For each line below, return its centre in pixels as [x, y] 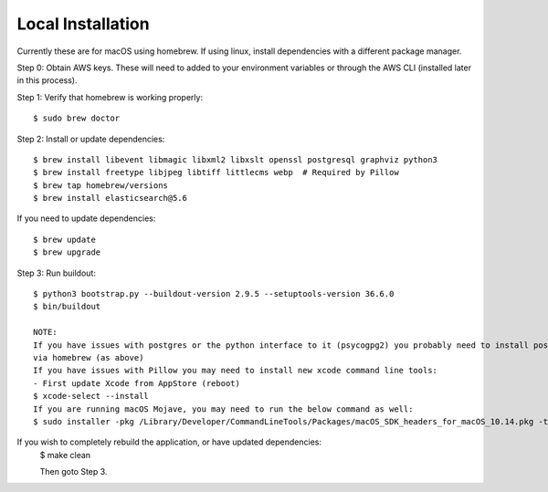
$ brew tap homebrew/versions [101, 185]
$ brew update [64, 239]
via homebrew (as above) [89, 357]
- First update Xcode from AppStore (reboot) [137, 383]
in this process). [47, 80]
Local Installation [83, 24]
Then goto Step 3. [74, 472]
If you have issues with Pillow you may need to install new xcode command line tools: [236, 371]
